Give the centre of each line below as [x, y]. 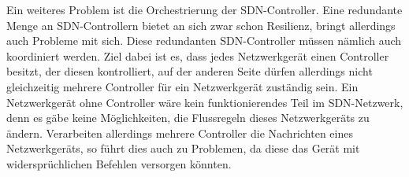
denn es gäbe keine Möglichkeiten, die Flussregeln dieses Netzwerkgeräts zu [188, 118]
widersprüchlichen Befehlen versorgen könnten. [119, 163]
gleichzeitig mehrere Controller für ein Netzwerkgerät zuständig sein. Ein [182, 86]
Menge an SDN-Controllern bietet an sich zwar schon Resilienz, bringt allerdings [201, 25]
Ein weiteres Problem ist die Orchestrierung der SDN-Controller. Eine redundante [204, 9]
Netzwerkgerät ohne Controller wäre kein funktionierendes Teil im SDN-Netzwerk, [205, 102]
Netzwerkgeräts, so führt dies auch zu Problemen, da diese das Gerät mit [183, 148]
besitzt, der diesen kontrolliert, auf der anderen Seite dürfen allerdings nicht [190, 71]
